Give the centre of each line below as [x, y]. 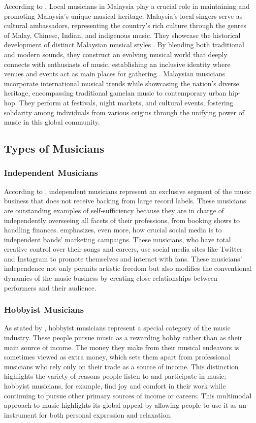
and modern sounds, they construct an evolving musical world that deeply [116, 54]
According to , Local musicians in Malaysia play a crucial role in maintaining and [127, 6]
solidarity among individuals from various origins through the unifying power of [124, 112]
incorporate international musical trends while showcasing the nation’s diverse [122, 83]
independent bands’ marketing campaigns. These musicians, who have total [117, 239]
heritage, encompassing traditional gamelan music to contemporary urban [115, 93]
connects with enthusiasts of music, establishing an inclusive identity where [117, 64]
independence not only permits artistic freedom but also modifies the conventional [128, 268]
